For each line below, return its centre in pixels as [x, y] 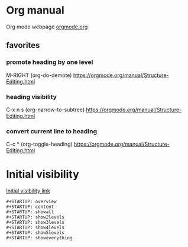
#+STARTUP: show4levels [35, 228]
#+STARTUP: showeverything [39, 238]
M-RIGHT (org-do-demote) [39, 75]
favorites [23, 45]
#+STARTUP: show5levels [35, 233]
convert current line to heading [52, 131]
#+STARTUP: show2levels [35, 217]
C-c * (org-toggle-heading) [39, 144]
